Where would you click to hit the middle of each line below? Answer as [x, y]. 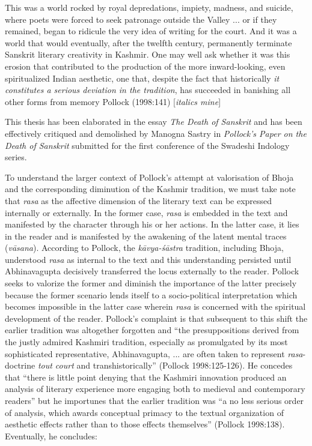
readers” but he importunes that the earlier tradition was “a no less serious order [154, 400]
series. [16, 157]
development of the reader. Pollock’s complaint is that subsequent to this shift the [156, 318]
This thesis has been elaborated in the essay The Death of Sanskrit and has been [154, 122]
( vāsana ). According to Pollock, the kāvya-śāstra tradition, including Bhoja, [144, 248]
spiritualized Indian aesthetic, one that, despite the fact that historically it [142, 78]
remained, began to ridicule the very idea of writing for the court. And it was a [151, 31]
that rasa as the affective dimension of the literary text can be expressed [139, 200]
